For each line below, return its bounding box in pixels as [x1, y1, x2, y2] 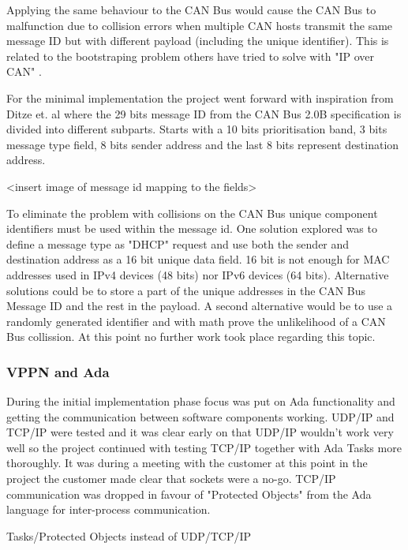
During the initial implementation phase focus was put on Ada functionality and [6, 393, 395, 410]
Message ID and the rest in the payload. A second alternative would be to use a [6, 297, 393, 314]
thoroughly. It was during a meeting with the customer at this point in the [6, 455, 368, 471]
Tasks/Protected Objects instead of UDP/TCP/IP [6, 527, 252, 544]
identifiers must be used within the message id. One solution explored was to [6, 220, 377, 237]
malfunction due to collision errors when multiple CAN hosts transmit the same [6, 17, 393, 33]
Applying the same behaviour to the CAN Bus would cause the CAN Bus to [6, 2, 376, 17]
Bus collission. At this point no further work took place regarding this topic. [6, 328, 376, 345]
